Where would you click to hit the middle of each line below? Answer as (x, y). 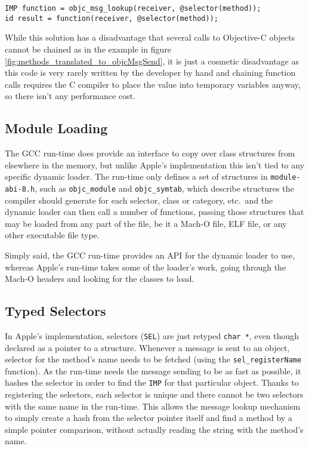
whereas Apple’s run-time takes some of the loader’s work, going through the (146, 267)
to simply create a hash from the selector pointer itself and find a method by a (149, 418)
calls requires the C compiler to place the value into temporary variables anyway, (153, 84)
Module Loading (56, 128)
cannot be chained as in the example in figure (88, 49)
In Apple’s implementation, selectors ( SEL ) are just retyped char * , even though (152, 335)
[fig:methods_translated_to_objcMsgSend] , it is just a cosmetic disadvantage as (152, 61)
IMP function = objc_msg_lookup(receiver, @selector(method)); (133, 8)
